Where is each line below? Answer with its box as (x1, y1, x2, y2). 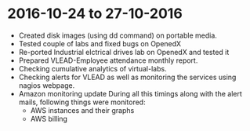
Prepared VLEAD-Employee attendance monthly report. (18, 56, 198, 65)
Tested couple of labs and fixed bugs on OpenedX (18, 38, 182, 48)
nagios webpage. (18, 80, 75, 90)
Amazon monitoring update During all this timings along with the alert (18, 89, 242, 98)
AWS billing (30, 114, 68, 123)
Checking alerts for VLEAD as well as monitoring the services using (18, 72, 237, 82)
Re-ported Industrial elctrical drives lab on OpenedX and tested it (18, 47, 230, 56)
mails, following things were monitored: (18, 97, 146, 107)
